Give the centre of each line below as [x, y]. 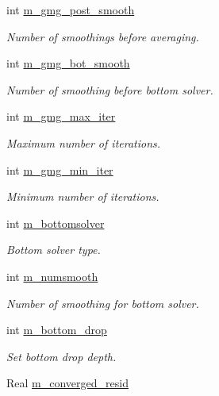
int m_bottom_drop [57, 330]
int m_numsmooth [52, 276]
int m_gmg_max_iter [61, 116]
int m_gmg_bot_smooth [68, 63]
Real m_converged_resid [67, 383]
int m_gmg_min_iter [60, 169]
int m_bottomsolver [56, 223]
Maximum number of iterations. [84, 142]
